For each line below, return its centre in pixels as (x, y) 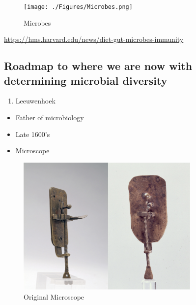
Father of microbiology (50, 118)
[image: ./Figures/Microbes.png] (78, 7)
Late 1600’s (33, 134)
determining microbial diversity (86, 80)
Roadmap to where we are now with (98, 66)
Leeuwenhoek (35, 101)
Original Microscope (54, 296)
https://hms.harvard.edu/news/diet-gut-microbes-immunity (94, 39)
